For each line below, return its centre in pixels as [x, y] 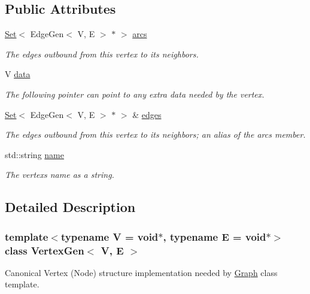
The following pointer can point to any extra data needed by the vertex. [135, 94]
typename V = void [110, 236]
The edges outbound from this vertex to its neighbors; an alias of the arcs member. [155, 134]
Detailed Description [70, 207]
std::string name [34, 154]
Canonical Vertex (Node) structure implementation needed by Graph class [141, 272]
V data [18, 74]
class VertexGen [45, 250]
